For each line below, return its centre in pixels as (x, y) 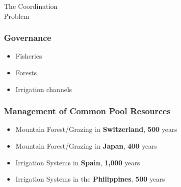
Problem (17, 16)
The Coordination (31, 6)
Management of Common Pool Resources (87, 111)
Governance (28, 38)
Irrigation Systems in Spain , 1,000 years (78, 162)
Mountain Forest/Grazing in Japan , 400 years (86, 146)
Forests (26, 72)
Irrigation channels (44, 89)
